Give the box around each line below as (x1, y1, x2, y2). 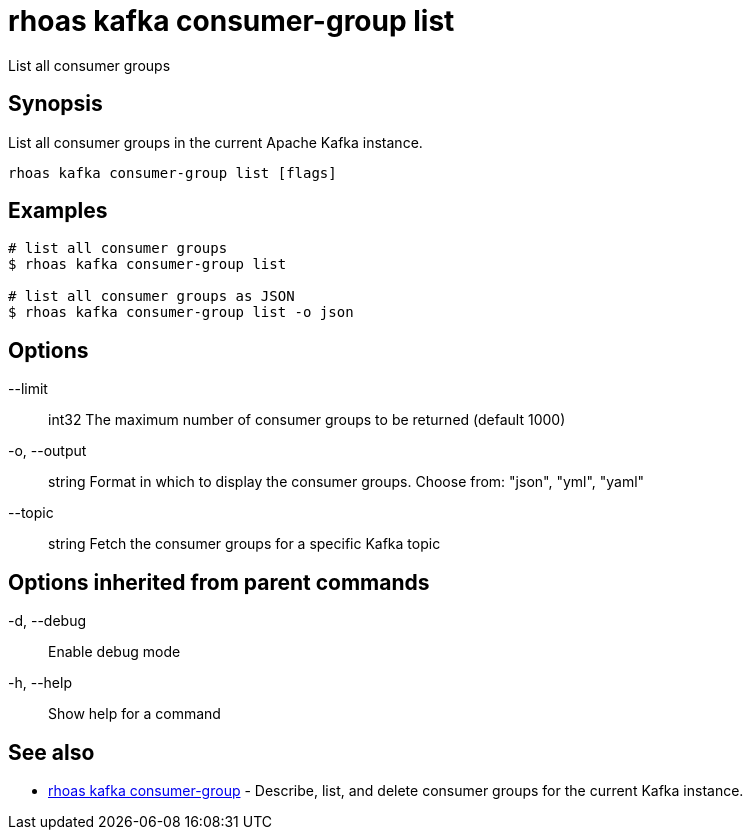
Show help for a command (48, 705, 221, 723)
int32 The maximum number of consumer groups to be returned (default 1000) (48, 411, 566, 429)
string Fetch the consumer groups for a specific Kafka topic (48, 535, 441, 553)
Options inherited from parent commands (8, 569, 430, 595)
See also (8, 739, 95, 765)
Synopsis (8, 91, 103, 117)
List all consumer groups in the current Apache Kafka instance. (8, 133, 423, 151)
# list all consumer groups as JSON (8, 288, 295, 305)
